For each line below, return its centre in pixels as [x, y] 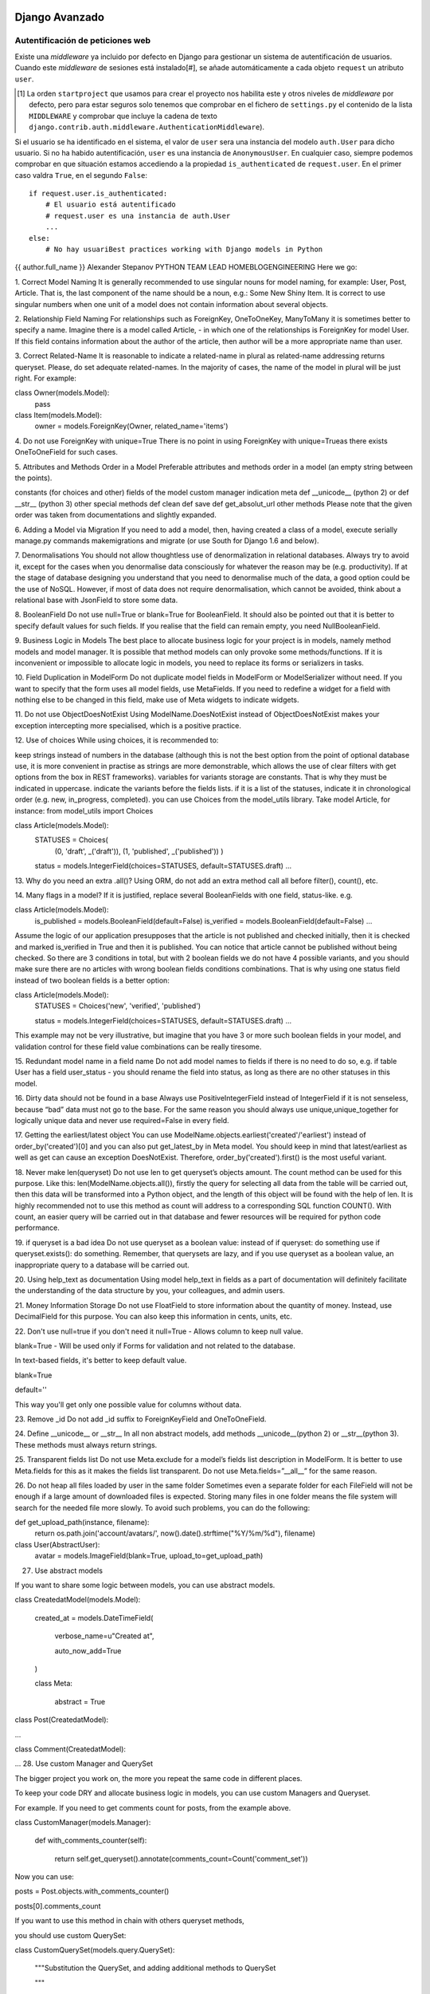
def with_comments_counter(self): [91, 1840]
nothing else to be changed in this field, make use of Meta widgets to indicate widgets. [157, 700]
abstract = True [80, 1701]
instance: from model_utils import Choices [84, 810]
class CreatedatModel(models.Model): [78, 1600]
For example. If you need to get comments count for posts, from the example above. [153, 1807]
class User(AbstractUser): [57, 1544]
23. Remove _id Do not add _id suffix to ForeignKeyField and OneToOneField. [141, 1419]
